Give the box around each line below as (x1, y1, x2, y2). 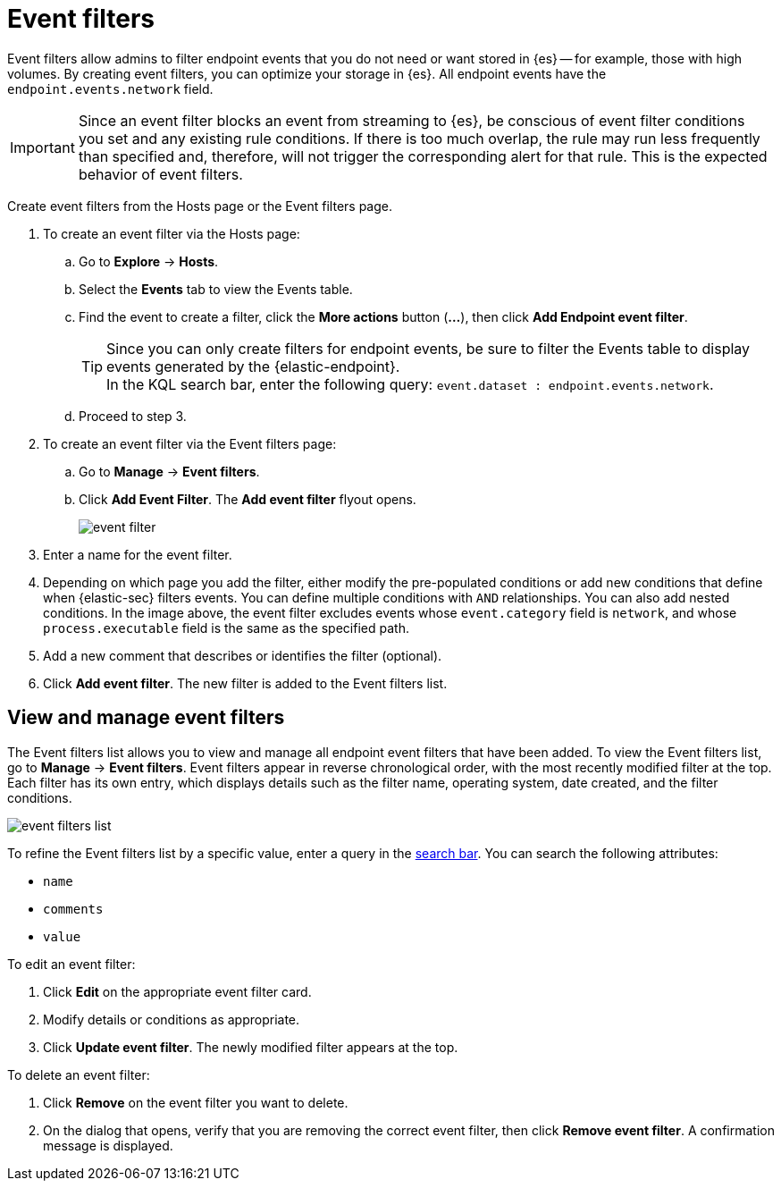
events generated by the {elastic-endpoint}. (106, 357, 400, 375)
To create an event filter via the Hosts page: (43, 225, 300, 241)
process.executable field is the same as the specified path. (43, 619, 409, 636)
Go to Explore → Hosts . (79, 253, 219, 269)
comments (43, 901, 104, 916)
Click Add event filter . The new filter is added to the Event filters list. (43, 675, 448, 691)
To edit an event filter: (7, 956, 136, 972)
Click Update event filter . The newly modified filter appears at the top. (43, 1039, 458, 1055)
